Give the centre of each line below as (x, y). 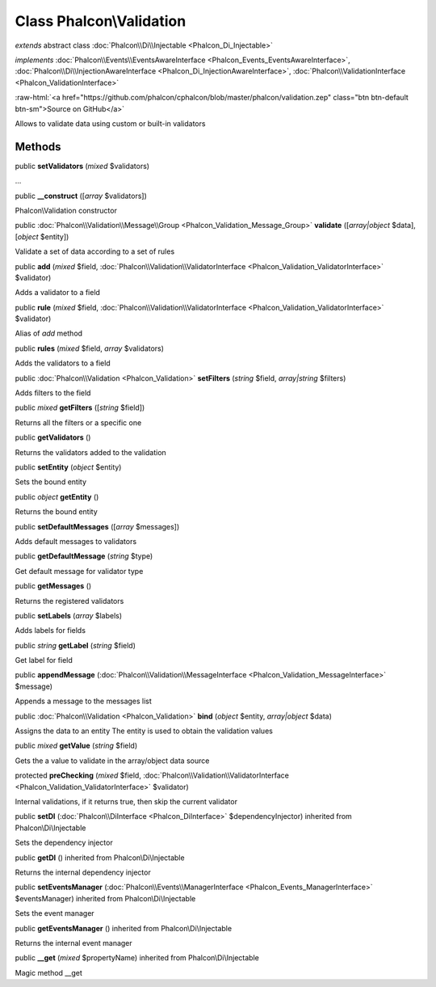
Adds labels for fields (50, 631)
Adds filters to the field (53, 393)
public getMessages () (53, 586)
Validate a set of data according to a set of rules (95, 251)
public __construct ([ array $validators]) (81, 196)
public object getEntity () (57, 496)
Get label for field (44, 660)
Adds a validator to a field (58, 293)
